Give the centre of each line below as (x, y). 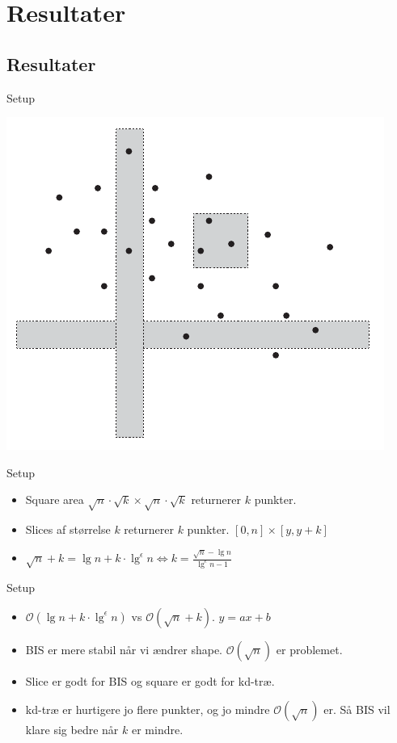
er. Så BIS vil (357, 709)
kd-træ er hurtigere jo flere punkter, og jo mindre (148, 709)
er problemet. (309, 649)
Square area (55, 500)
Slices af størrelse (68, 529)
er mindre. (157, 730)
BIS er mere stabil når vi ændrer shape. (124, 649)
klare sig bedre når (72, 730)
